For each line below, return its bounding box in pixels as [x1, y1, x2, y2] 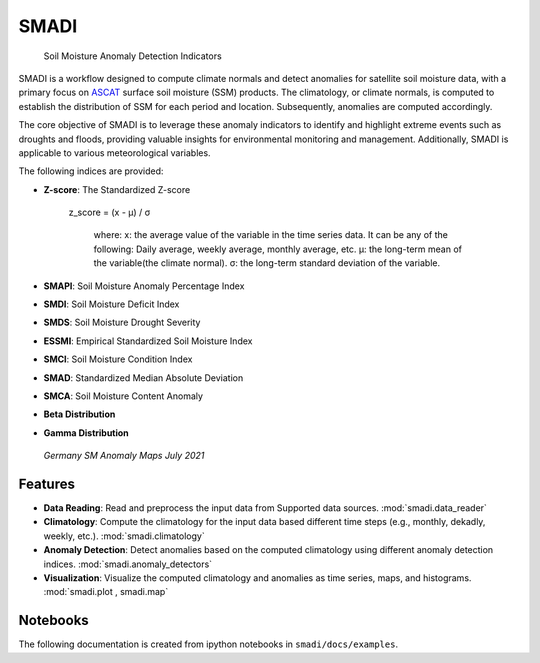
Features [18, 475, 75, 492]
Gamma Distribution [43, 426, 129, 439]
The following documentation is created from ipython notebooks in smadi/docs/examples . [18, 638, 399, 650]
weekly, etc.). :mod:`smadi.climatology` [43, 530, 205, 542]
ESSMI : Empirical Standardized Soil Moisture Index [43, 335, 253, 347]
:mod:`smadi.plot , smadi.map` [43, 586, 169, 598]
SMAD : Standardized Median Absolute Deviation [43, 371, 244, 384]
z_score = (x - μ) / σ [68, 206, 151, 219]
